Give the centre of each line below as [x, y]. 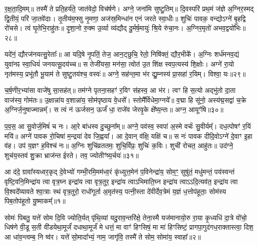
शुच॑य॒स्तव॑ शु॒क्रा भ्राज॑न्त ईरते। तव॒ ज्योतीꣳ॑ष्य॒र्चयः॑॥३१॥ [72, 155]
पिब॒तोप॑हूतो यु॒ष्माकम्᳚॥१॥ [35, 201]
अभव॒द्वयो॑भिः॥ [229, 28]
